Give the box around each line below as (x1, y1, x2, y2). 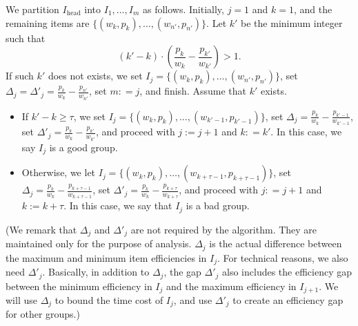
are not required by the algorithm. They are (130, 222, 317, 236)
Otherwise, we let (21, 165, 96, 180)
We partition (6, 2, 59, 16)
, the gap (163, 265, 201, 279)
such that (6, 30, 46, 45)
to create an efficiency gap (232, 293, 344, 307)
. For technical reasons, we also (217, 250, 348, 265)
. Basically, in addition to (42, 265, 150, 279)
